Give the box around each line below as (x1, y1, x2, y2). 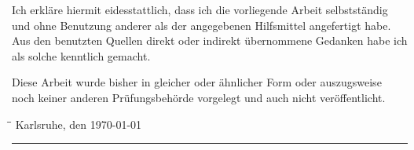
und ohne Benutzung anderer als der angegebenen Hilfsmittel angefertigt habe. (12, 16, 391, 33)
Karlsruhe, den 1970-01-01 (15, 115, 142, 132)
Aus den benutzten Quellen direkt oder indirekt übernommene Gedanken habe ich (12, 32, 408, 49)
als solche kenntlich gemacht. (12, 47, 151, 64)
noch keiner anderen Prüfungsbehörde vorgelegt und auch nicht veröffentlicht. (12, 89, 386, 105)
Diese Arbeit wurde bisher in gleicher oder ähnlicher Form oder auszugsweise (12, 74, 382, 90)
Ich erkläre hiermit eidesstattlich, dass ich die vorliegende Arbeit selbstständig (12, 2, 388, 17)
